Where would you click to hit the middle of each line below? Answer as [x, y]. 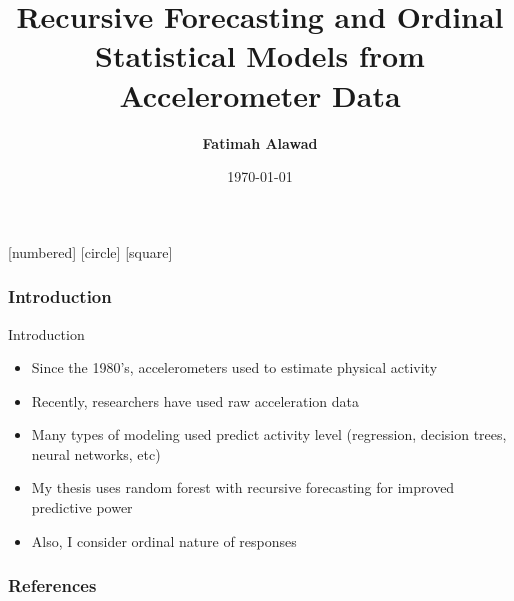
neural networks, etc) [96, 453]
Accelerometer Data [260, 94]
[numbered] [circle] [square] [90, 251]
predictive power [82, 507]
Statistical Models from [260, 55]
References [52, 585]
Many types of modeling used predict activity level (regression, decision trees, [269, 434]
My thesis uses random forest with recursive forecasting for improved [243, 487]
